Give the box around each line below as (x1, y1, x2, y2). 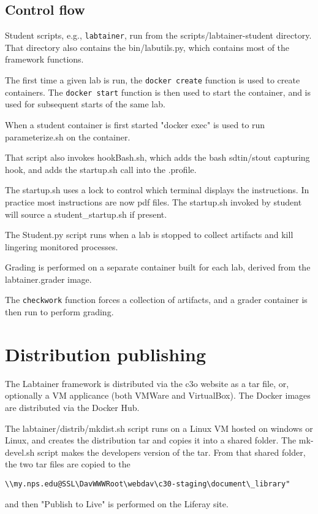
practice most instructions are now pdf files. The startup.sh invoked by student (5, 195, 302, 208)
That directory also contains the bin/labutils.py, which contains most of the (5, 40, 290, 53)
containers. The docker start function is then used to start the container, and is (5, 85, 311, 98)
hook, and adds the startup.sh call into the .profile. (5, 163, 197, 175)
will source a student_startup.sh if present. (5, 207, 167, 220)
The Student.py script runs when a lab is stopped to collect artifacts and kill (5, 228, 293, 241)
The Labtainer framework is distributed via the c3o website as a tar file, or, (5, 377, 289, 389)
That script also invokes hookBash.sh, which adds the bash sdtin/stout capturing (5, 151, 310, 164)
